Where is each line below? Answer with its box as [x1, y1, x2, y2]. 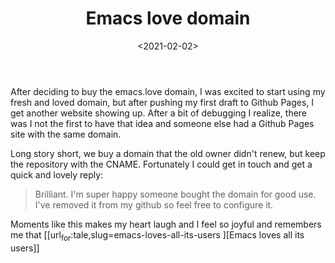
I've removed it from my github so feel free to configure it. [34, 198, 274, 211]
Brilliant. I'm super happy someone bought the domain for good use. [34, 188, 317, 200]
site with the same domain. [10, 128, 122, 140]
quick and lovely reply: [10, 168, 104, 181]
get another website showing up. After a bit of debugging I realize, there [10, 107, 308, 119]
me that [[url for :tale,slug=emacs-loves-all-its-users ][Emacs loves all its [10, 228, 305, 243]
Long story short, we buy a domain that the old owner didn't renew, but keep [10, 147, 326, 159]
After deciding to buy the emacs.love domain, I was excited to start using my [10, 85, 326, 97]
